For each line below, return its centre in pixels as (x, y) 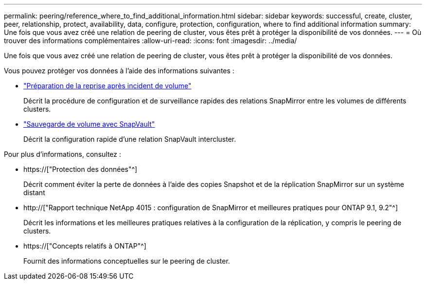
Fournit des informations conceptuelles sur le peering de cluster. (127, 261)
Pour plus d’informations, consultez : (63, 154)
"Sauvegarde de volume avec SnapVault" (89, 124)
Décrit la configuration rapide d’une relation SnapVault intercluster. (130, 139)
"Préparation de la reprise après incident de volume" (107, 86)
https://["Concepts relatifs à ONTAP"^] (85, 246)
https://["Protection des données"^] (80, 169)
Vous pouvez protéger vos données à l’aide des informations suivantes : (119, 71)
